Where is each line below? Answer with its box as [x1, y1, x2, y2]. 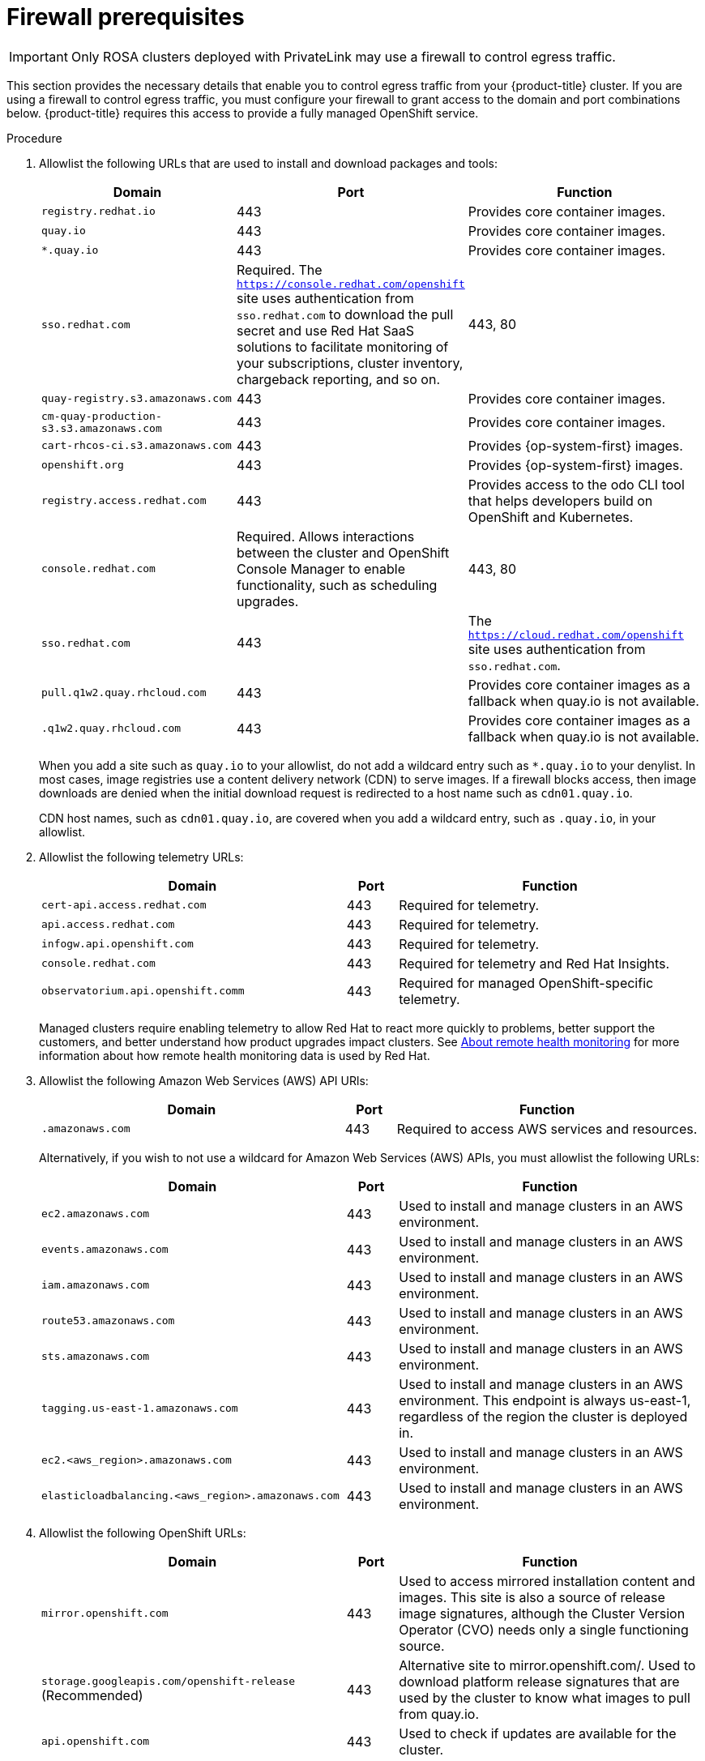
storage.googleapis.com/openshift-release [41, 1675, 296, 1688]
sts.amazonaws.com [41, 1350, 150, 1363]
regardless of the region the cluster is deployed [399, 1408, 688, 1425]
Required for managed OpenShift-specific [399, 974, 654, 991]
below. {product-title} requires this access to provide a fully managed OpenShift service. [6, 105, 479, 120]
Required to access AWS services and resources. [396, 1120, 698, 1137]
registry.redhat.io [41, 205, 156, 218]
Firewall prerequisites [6, 3, 245, 31]
